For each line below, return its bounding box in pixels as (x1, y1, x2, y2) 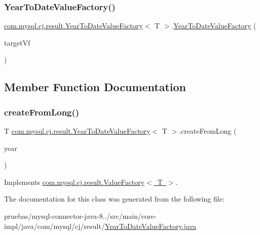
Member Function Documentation (4, 79, 187, 95)
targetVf (4, 37, 30, 48)
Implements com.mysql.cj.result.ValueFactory (4, 176, 145, 187)
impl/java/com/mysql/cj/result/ (4, 220, 105, 231)
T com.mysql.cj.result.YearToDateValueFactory (4, 126, 151, 136)
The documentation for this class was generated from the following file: (4, 193, 225, 204)
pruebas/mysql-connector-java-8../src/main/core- (4, 210, 157, 221)
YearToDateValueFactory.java (104, 220, 197, 231)
